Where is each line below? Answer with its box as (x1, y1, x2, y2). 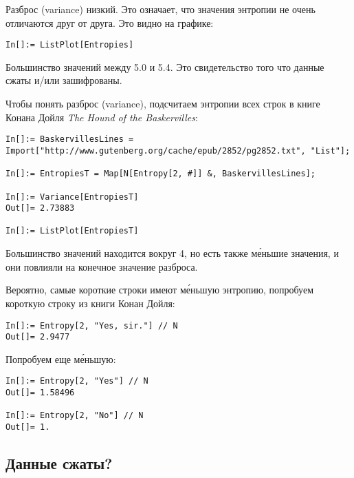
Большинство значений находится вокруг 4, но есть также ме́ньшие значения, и (5, 246, 339, 260)
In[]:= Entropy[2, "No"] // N (5, 411, 144, 421)
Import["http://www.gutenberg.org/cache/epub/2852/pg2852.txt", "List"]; (5, 145, 351, 156)
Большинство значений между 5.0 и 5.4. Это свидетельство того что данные (5, 59, 324, 74)
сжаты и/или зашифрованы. (5, 73, 122, 87)
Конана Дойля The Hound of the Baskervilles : (5, 110, 198, 124)
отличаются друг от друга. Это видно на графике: (5, 15, 214, 30)
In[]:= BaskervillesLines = (5, 134, 134, 145)
